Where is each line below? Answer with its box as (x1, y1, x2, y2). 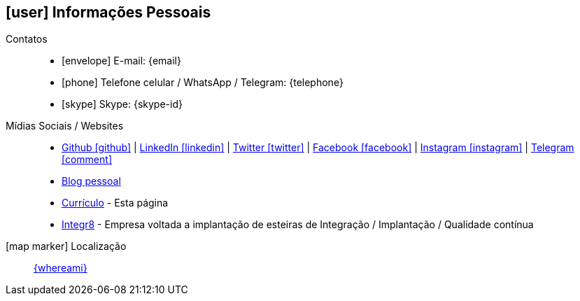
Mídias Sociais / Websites (6, 120, 124, 132)
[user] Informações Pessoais (6, 3, 211, 21)
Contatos (6, 33, 48, 45)
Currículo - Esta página (62, 197, 169, 209)
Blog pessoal (62, 175, 121, 188)
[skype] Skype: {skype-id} (62, 98, 183, 111)
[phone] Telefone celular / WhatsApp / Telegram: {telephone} (62, 76, 344, 89)
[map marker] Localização (6, 240, 127, 253)
